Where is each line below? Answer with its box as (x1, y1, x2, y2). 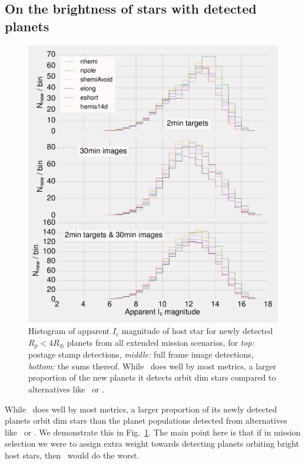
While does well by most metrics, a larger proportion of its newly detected (5, 402, 277, 415)
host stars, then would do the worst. (5, 448, 140, 461)
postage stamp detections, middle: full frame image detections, (28, 348, 254, 361)
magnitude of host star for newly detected (121, 325, 273, 337)
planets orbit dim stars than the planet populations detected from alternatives (5, 414, 287, 427)
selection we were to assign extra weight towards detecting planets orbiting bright (5, 437, 299, 450)
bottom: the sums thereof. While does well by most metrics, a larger (28, 359, 277, 372)
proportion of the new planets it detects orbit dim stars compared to (28, 371, 276, 384)
